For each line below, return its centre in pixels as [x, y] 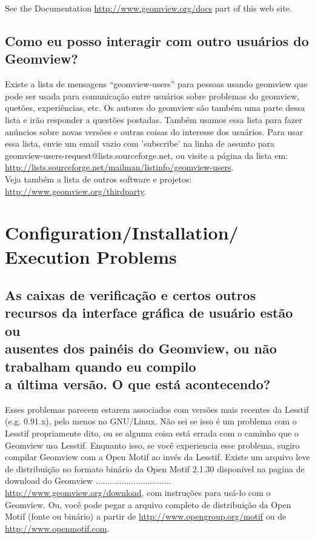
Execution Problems [91, 256]
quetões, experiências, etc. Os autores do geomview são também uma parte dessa [155, 108]
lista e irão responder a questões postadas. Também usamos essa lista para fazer [154, 119]
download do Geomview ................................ [88, 480]
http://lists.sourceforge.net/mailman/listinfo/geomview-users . [119, 167]
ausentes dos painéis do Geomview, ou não [141, 348]
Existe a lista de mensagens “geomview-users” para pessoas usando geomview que [156, 84]
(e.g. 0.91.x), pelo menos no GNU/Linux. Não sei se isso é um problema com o [151, 421]
